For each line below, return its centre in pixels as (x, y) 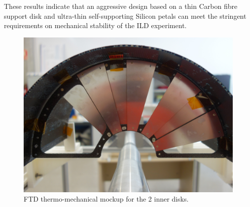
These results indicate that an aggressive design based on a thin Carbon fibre (121, 6)
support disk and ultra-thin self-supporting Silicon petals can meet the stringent (125, 16)
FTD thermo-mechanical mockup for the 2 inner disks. (106, 199)
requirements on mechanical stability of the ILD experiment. (95, 25)
